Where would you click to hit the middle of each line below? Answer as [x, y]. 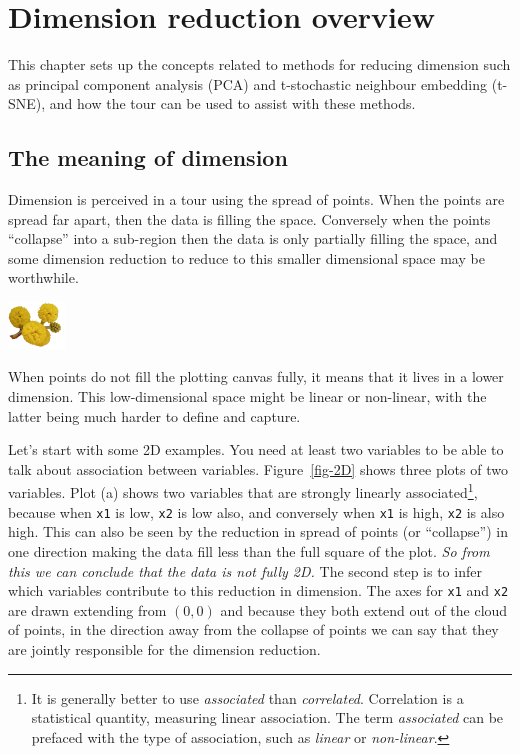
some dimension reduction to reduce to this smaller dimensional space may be [246, 257]
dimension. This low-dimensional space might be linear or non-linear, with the [247, 396]
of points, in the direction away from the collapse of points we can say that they [253, 629]
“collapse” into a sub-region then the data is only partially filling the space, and [253, 238]
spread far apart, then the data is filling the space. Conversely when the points [249, 218]
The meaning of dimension [148, 157]
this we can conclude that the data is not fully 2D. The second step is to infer [245, 570]
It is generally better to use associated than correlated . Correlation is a [247, 697]
